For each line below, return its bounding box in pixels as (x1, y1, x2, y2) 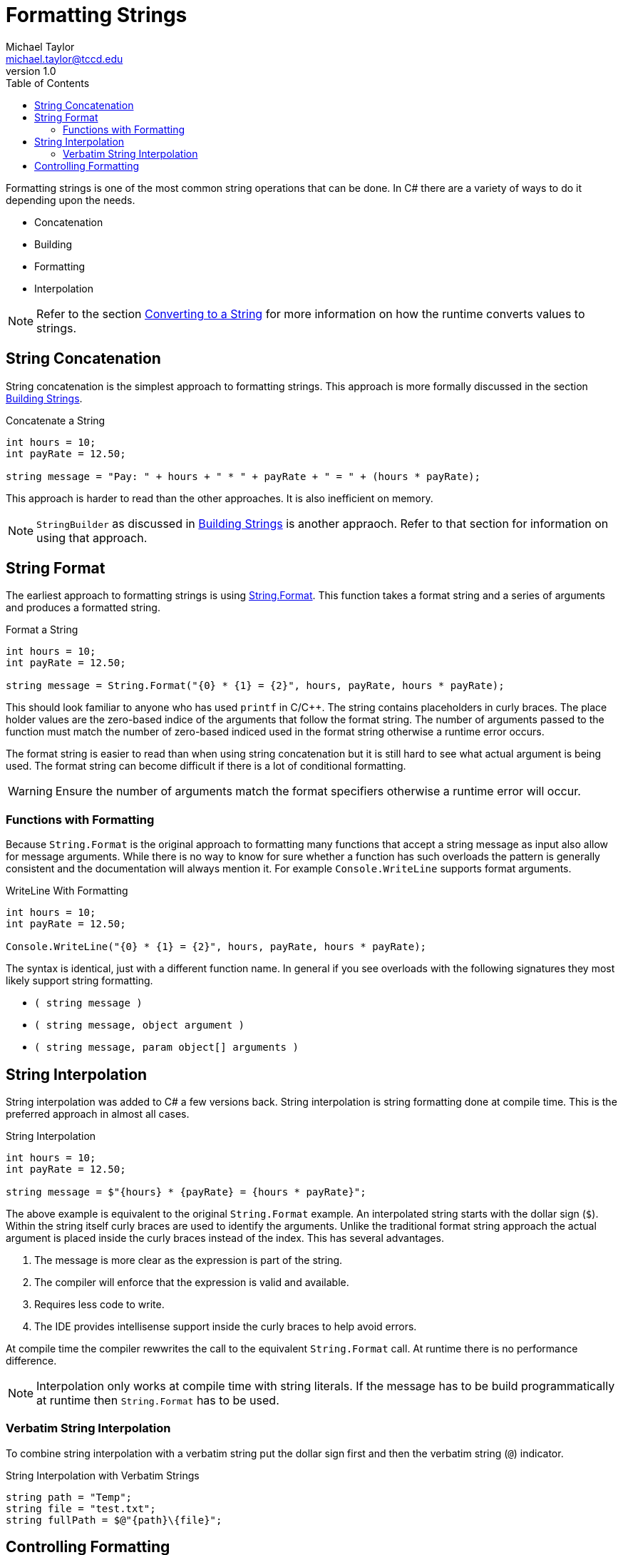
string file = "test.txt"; (6, 1502, 156, 1514)
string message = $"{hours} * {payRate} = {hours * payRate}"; (6, 1186, 366, 1198)
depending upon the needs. (6, 193, 135, 206)
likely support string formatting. (6, 974, 153, 987)
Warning (8, 784, 53, 799)
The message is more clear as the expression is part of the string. (34, 1254, 343, 1267)
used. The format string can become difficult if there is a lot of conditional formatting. (6, 760, 406, 773)
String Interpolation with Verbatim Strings (6, 1469, 200, 1482)
